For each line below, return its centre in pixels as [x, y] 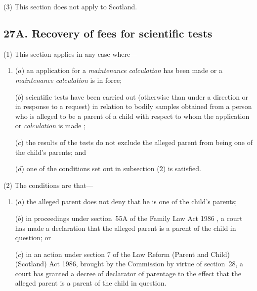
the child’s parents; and [51, 152]
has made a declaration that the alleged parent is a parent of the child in [126, 228]
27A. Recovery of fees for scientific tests [108, 33]
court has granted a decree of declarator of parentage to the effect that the [128, 273]
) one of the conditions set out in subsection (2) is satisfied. [111, 168]
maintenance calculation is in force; [68, 80]
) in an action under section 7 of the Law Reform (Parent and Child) [126, 254]
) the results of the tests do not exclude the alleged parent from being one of [137, 142]
